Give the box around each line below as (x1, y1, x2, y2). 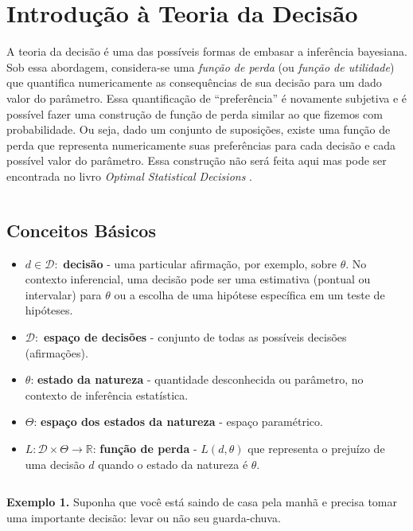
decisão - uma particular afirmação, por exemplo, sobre (63, 255, 337, 271)
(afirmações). (25, 344, 88, 361)
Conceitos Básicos (6, 217, 156, 242)
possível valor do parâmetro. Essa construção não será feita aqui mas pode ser (6, 152, 387, 169)
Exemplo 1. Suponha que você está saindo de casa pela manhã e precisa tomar (6, 494, 398, 510)
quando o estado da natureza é (98, 455, 248, 472)
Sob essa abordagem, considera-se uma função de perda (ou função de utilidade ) (6, 58, 395, 75)
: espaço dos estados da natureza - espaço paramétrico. (33, 413, 323, 430)
